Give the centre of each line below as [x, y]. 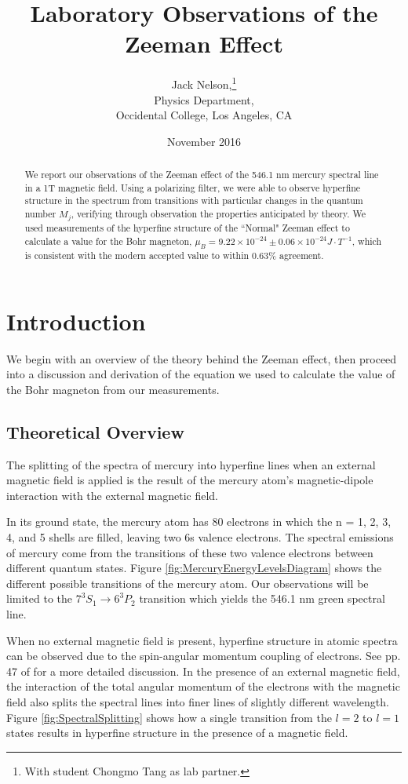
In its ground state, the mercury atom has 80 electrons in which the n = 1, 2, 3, [199, 521]
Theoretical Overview [95, 431]
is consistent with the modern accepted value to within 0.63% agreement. [174, 255]
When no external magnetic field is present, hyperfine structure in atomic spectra [202, 640]
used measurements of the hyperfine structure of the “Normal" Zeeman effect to [187, 228]
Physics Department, [204, 99]
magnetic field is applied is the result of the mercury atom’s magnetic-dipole [190, 480]
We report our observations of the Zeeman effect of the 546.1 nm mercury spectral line [202, 175]
